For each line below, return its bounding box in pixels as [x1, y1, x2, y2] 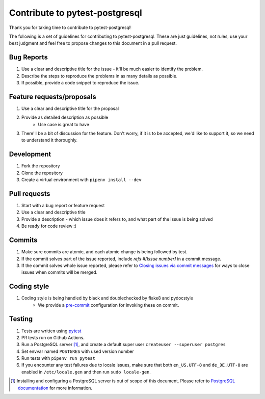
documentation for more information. [18, 385, 93, 391]
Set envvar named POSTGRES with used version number [21, 348, 134, 354]
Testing [9, 315, 33, 323]
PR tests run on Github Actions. [21, 334, 85, 341]
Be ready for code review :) [21, 223, 77, 229]
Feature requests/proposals [9, 92, 97, 101]
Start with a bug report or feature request [21, 203, 105, 209]
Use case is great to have [38, 121, 89, 127]
